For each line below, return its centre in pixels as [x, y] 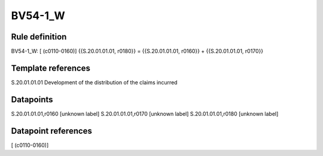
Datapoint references [52, 131]
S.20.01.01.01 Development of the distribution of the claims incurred [94, 82]
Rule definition [39, 37]
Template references [51, 68]
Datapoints [32, 100]
